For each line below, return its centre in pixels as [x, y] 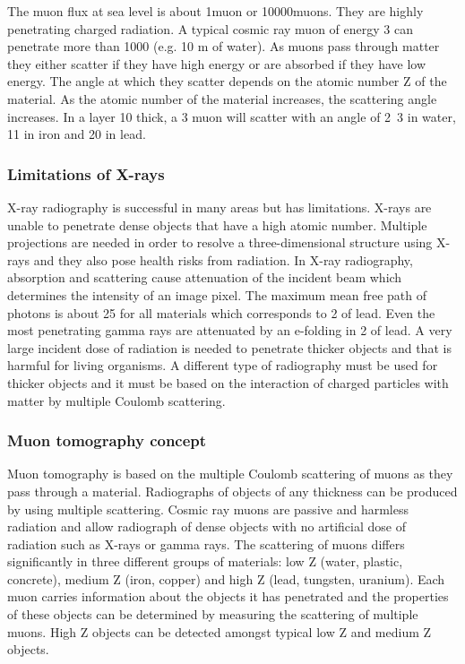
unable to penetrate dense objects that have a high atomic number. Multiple [217, 224]
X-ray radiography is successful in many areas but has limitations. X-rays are [220, 207]
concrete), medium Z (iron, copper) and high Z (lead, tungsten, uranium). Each [226, 578]
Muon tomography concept [107, 440]
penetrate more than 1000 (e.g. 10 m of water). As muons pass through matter [224, 46]
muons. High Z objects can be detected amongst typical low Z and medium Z [220, 631]
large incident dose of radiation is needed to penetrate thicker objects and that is [229, 347]
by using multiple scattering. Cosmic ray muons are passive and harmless [208, 509]
